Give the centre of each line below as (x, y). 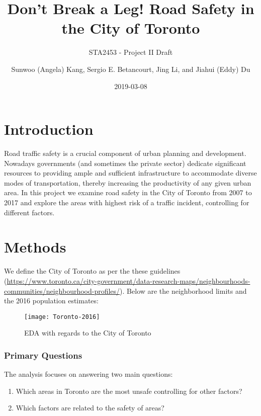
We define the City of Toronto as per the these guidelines (92, 271)
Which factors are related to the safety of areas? (90, 408)
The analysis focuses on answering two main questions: (89, 374)
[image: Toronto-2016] (62, 317)
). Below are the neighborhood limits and (183, 290)
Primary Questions (43, 355)
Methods (35, 247)
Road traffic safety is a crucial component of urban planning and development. (125, 153)
